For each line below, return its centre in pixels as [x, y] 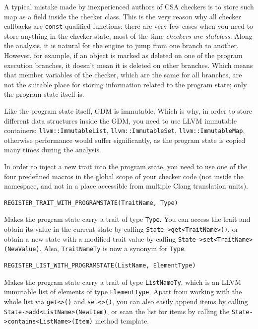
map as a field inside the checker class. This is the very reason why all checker [123, 16]
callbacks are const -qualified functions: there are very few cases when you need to [129, 26]
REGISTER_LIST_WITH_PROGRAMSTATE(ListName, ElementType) [100, 266]
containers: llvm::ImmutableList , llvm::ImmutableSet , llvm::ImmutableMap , [125, 130]
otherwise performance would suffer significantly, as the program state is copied [125, 140]
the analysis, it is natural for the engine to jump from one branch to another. [121, 45]
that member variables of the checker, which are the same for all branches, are [123, 75]
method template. [122, 321]
